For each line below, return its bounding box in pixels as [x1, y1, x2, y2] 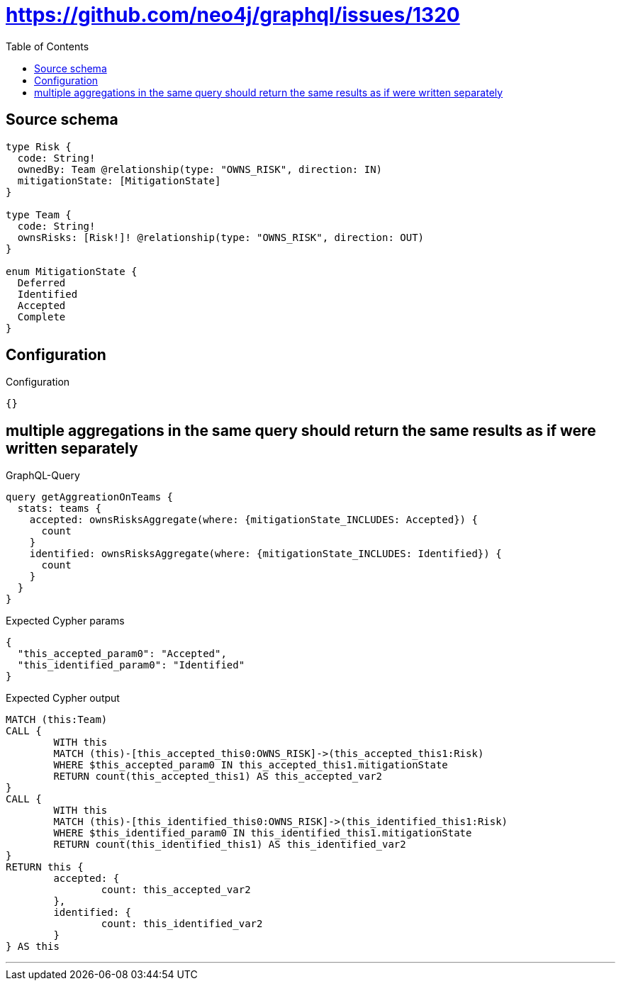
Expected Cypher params [6, 615, 125, 627]
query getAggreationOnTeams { [6, 491, 174, 503]
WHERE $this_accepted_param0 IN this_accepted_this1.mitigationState [53, 759, 448, 771]
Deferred [17, 276, 66, 288]
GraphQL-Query [6, 469, 80, 482]
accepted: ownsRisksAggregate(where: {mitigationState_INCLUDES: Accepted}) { [29, 514, 478, 526]
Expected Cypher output [6, 692, 120, 705]
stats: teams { [17, 503, 101, 515]
